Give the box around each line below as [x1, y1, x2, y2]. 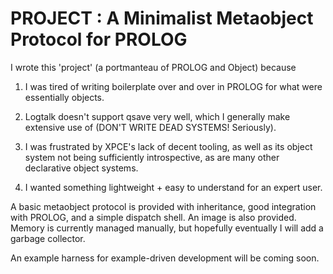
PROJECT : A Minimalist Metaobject [10, 7, 314, 30]
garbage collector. [10, 232, 86, 244]
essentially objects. [24, 91, 105, 103]
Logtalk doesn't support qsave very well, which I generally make [24, 110, 291, 122]
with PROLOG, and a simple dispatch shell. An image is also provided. [10, 211, 297, 223]
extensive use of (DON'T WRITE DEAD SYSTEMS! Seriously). [24, 121, 277, 133]
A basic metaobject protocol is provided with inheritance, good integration [10, 200, 317, 212]
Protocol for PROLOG [10, 28, 188, 51]
